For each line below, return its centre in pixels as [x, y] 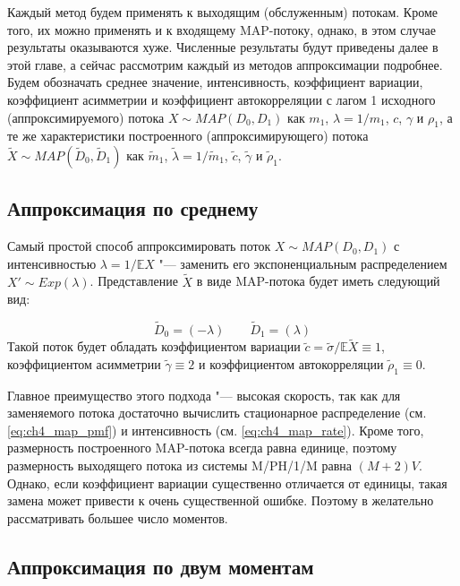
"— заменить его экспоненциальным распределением [303, 263]
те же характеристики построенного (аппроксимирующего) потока [188, 136]
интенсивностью [52, 263]
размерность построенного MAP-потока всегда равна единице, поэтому [202, 448]
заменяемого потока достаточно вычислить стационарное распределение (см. [217, 413]
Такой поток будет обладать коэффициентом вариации [154, 346]
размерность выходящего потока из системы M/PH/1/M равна [180, 465]
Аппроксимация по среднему [133, 208]
